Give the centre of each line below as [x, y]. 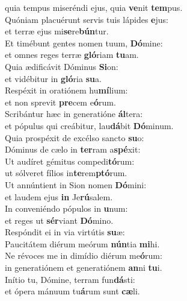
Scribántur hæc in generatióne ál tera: [74, 114]
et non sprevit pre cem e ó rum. [60, 102]
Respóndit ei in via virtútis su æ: [65, 232]
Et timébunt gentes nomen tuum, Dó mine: [84, 43]
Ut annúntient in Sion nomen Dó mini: [76, 184]
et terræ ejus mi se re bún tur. [57, 31]
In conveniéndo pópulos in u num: [66, 208]
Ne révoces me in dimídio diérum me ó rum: [84, 255]
